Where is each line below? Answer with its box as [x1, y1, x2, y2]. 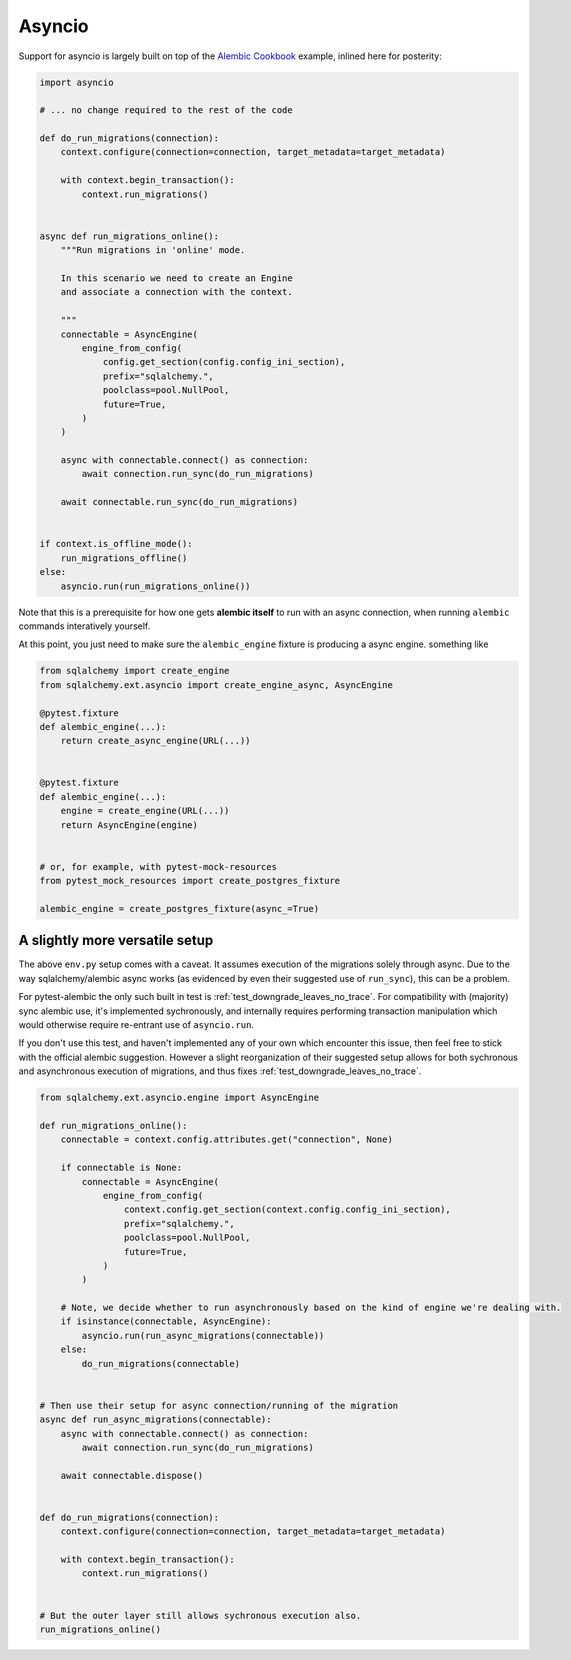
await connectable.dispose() [60, 1470, 204, 1481]
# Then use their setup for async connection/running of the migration [39, 1400, 399, 1411]
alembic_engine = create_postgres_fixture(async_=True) [39, 903, 320, 914]
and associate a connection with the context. [60, 286, 294, 298]
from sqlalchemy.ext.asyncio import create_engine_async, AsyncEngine [39, 679, 394, 690]
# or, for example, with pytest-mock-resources [39, 861, 277, 872]
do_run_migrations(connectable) [81, 1358, 240, 1369]
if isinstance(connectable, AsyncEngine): [60, 1316, 272, 1327]
